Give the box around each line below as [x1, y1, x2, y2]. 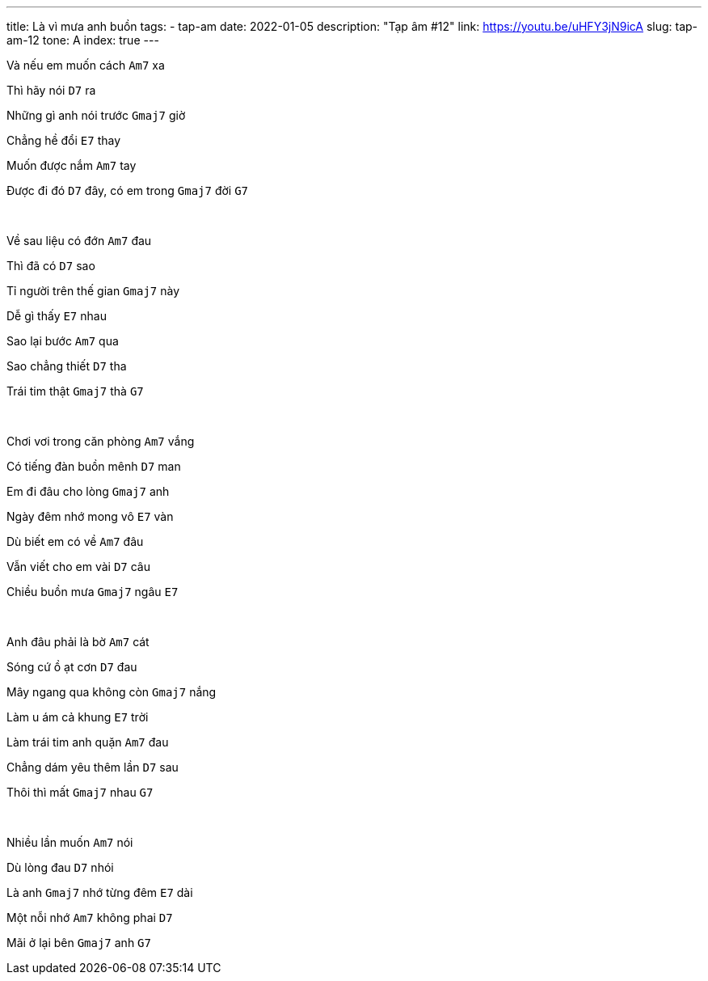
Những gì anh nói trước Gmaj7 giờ [6, 108, 186, 122]
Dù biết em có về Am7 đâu [6, 535, 144, 548]
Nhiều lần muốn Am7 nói [6, 835, 133, 849]
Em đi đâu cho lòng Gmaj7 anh [6, 484, 170, 498]
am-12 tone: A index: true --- [6, 33, 159, 47]
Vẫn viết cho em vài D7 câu [6, 560, 150, 573]
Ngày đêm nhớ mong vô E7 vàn [6, 510, 174, 523]
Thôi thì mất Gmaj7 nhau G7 [6, 785, 154, 799]
